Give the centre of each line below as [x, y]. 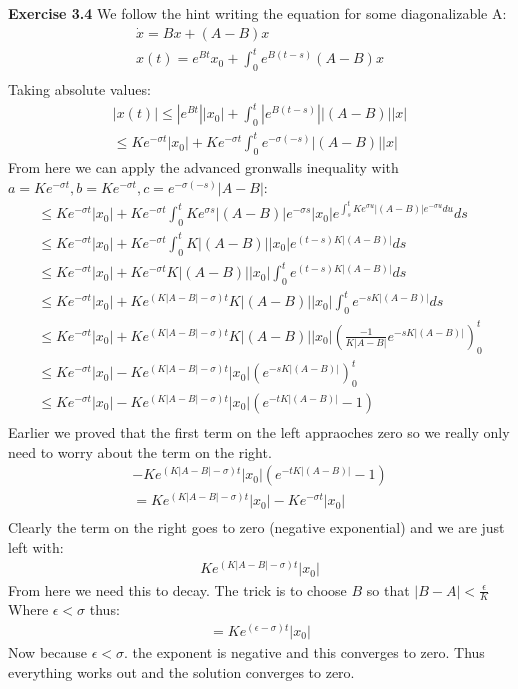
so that [388, 589]
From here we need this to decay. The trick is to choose [177, 589]
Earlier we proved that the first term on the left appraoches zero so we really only [259, 431]
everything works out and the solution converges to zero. [181, 671]
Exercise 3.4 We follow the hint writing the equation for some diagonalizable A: [257, 13]
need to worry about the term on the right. [140, 451]
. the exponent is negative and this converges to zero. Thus [304, 651]
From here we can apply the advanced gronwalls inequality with [203, 167]
